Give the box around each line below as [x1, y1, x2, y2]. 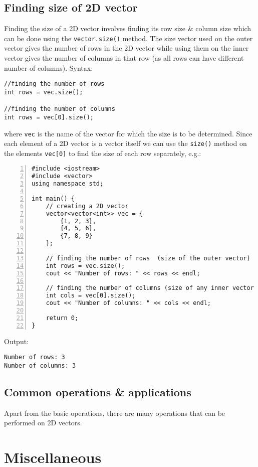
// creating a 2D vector [46, 202, 129, 210]
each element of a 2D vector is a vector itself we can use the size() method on [4, 138, 247, 148]
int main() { [32, 195, 75, 202]
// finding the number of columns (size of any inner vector [46, 284, 254, 292]
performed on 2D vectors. [4, 417, 82, 428]
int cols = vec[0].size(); [46, 292, 136, 299]
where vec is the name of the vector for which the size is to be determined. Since [4, 128, 252, 138]
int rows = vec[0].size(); [4, 113, 94, 121]
